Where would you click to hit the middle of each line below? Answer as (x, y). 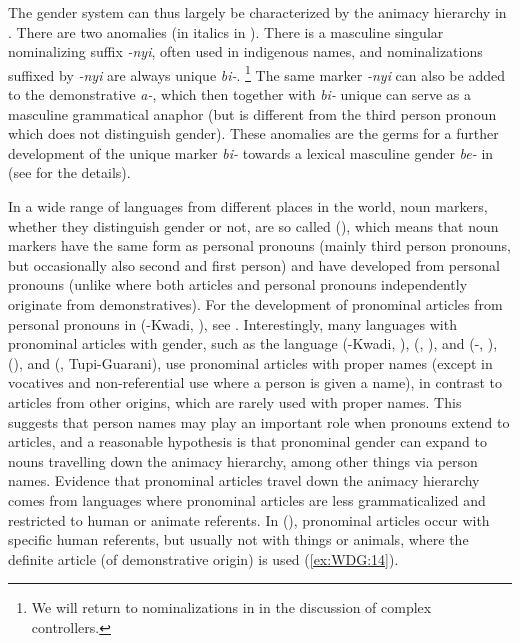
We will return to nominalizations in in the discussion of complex (231, 607)
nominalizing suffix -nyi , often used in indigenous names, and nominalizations (245, 51)
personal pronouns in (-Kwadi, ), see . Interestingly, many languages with (232, 323)
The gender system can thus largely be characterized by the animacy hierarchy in (257, 12)
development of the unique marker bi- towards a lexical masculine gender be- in (251, 152)
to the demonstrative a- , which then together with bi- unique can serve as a (240, 94)
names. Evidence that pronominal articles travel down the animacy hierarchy (244, 480)
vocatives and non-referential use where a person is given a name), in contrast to (255, 382)
